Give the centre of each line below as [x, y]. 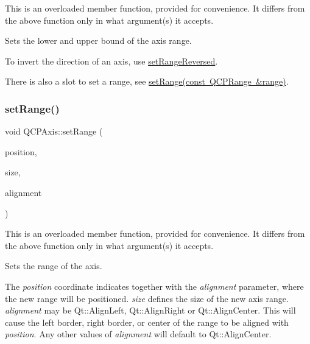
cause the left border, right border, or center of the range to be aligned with [147, 322]
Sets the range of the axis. [54, 266]
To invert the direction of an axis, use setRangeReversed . [111, 61]
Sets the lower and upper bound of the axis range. [98, 40]
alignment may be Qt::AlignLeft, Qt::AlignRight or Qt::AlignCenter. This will [150, 310]
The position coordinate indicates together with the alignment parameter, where [154, 286]
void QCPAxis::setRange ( [54, 131]
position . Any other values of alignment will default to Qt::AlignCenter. [138, 334]
